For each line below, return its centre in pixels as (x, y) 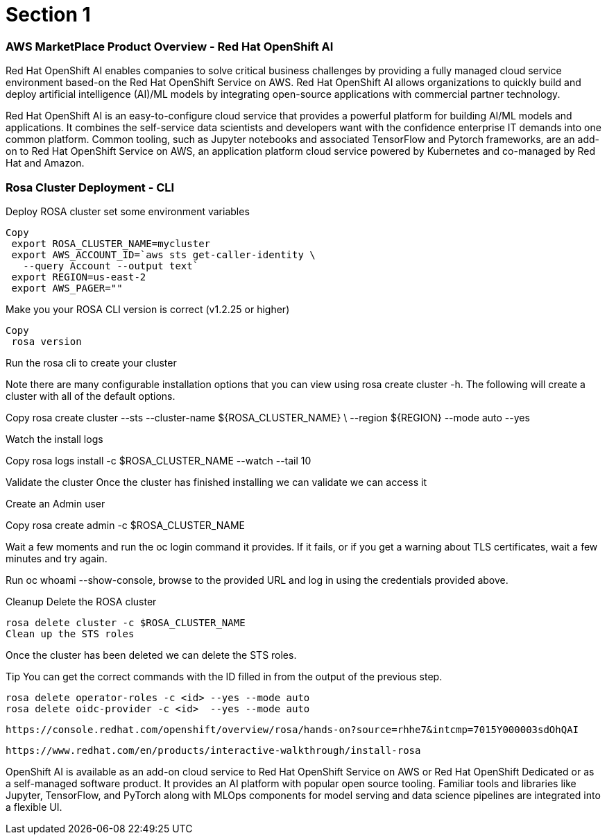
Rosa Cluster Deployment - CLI (90, 187)
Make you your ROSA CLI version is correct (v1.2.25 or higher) (148, 309)
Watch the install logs (54, 439)
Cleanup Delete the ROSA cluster (81, 601)
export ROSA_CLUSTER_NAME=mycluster (111, 243)
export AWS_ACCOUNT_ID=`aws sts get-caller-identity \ (163, 254)
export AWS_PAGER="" (67, 288)
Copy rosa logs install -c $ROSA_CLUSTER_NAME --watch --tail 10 (159, 460)
